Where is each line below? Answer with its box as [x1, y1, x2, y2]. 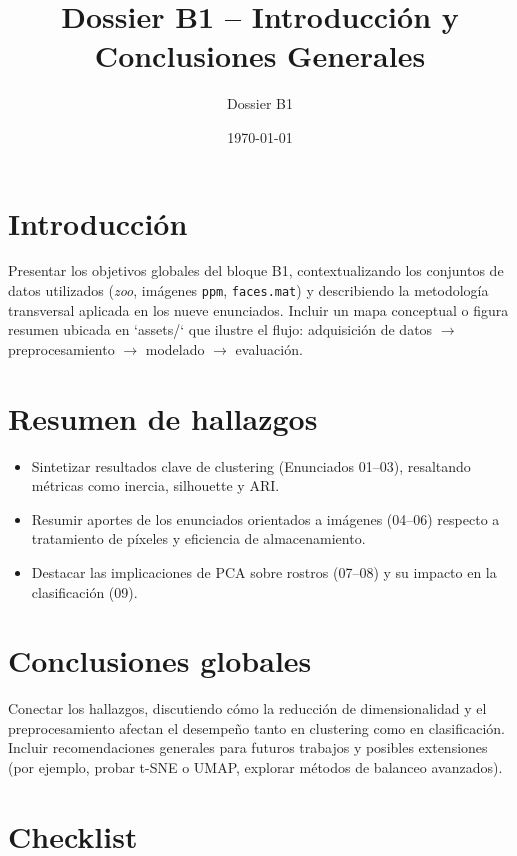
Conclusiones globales [8, 640, 312, 681]
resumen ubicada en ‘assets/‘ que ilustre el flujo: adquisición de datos [8, 319, 433, 340]
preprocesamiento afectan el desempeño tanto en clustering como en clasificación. [8, 717, 505, 738]
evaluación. [235, 338, 303, 359]
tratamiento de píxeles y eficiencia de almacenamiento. [31, 528, 366, 549]
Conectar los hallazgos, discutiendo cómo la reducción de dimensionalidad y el [8, 698, 487, 719]
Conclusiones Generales [94, 35, 426, 76]
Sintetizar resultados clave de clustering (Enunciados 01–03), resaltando [31, 455, 471, 476]
